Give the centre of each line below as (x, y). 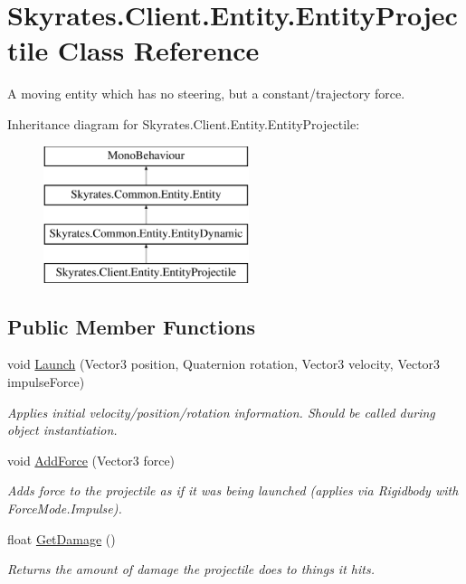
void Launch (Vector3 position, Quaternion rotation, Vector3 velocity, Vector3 (224, 364)
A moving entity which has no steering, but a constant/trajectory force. (206, 94)
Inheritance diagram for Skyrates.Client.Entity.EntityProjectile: (184, 123)
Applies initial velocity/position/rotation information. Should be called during (221, 412)
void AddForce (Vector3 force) (91, 460)
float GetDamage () (62, 538)
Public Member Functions (131, 326)
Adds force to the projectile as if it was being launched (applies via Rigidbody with (233, 490)
